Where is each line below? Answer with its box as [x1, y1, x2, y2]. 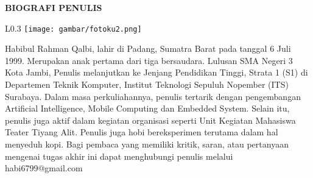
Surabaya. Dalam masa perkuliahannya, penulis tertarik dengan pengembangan [5, 90, 301, 102]
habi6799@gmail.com [5, 162, 83, 174]
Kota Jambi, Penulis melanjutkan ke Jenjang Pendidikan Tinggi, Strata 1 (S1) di [5, 66, 308, 79]
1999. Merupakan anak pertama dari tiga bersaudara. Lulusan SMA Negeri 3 [5, 54, 293, 66]
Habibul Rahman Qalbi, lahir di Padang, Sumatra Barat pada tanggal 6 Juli [5, 42, 291, 55]
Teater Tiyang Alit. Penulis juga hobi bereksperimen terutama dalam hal [5, 126, 278, 138]
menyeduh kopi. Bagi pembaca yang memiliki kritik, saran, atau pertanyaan [5, 138, 289, 150]
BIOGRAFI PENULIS [5, 1, 102, 13]
